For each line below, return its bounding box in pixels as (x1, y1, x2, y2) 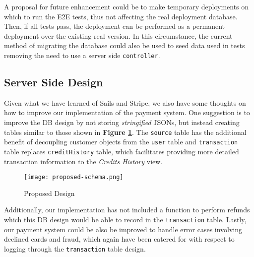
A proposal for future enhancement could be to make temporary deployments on (4, 1, 249, 11)
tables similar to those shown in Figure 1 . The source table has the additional (4, 127, 247, 137)
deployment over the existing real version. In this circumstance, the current (4, 30, 233, 41)
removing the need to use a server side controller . (4, 50, 160, 60)
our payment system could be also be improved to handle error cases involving (4, 224, 243, 234)
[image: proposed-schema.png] (24, 174, 124, 181)
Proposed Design (24, 188, 75, 198)
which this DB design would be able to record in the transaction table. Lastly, (4, 214, 247, 225)
